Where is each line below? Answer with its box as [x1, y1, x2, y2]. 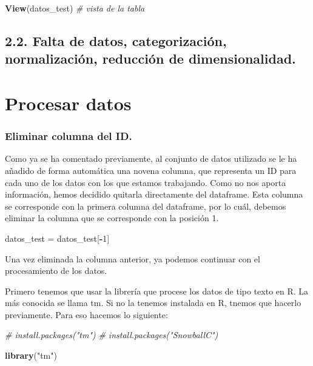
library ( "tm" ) [5, 349, 57, 362]
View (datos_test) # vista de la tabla [5, 2, 145, 14]
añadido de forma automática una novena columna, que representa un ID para [5, 164, 297, 176]
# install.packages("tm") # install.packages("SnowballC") [5, 328, 218, 341]
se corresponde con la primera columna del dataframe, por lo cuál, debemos [5, 199, 286, 212]
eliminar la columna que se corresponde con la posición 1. [5, 211, 219, 224]
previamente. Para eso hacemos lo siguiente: [5, 308, 168, 321]
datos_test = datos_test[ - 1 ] [5, 231, 110, 244]
